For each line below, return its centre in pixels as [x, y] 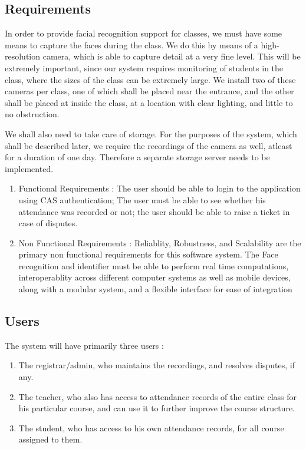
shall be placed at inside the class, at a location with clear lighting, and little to [149, 102]
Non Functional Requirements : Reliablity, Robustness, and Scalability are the [160, 242]
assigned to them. [50, 439]
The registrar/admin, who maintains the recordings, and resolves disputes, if [157, 365]
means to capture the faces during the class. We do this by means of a [131, 44]
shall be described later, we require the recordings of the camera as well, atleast [149, 145]
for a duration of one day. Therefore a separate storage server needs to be [137, 157]
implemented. [29, 168]
